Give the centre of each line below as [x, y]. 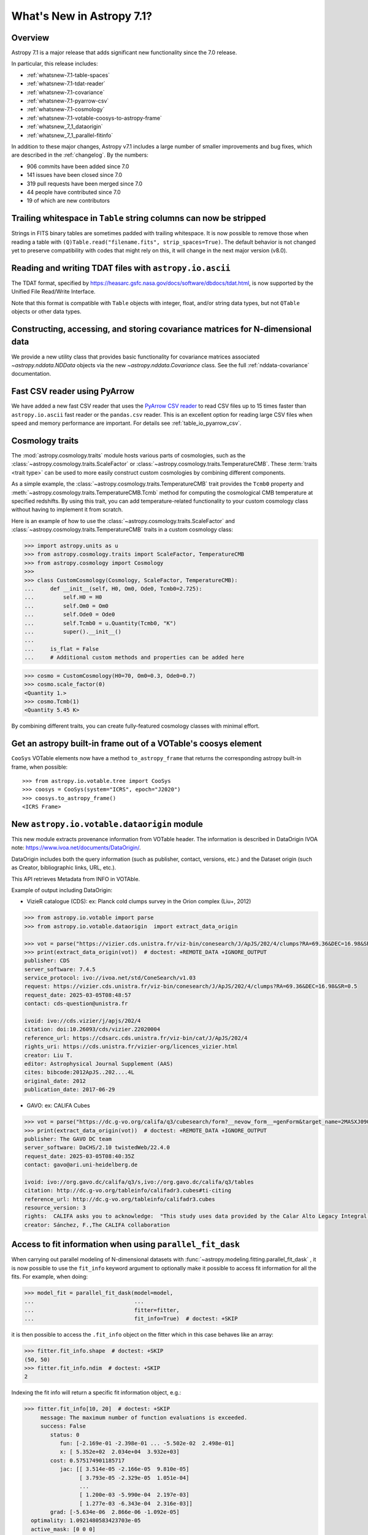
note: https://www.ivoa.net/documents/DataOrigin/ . [76, 848]
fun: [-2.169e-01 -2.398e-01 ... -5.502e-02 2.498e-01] [147, 1443]
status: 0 [65, 1435]
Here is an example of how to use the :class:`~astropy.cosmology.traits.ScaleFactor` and [123, 521]
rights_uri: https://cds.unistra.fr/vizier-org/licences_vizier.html [131, 1047]
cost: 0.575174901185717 [87, 1460]
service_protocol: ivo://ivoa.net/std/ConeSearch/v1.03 [110, 978]
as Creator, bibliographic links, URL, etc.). [64, 868]
